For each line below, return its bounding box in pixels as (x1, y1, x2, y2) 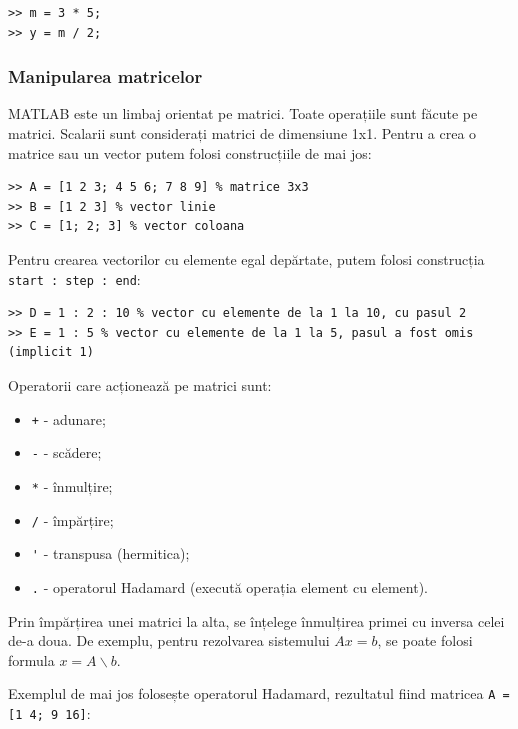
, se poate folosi (377, 630, 473, 651)
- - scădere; (31, 442, 102, 463)
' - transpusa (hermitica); (31, 543, 190, 564)
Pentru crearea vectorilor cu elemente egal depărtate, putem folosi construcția (8, 248, 485, 269)
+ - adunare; (31, 408, 106, 429)
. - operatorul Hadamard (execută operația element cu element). (31, 576, 428, 597)
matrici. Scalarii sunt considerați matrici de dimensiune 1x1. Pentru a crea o (8, 123, 477, 143)
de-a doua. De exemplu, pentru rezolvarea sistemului (8, 630, 330, 651)
